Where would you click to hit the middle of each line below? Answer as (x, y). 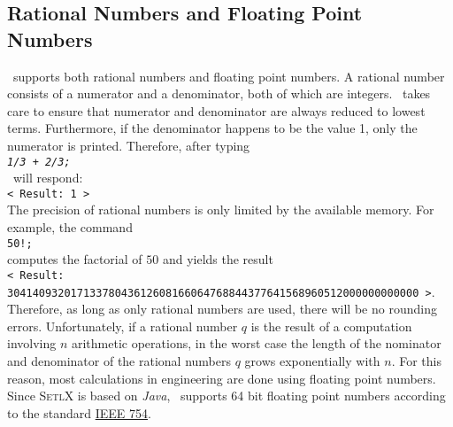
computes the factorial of (75, 259)
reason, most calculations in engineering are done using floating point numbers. (222, 378)
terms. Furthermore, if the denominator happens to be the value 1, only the (212, 128)
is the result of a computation (331, 326)
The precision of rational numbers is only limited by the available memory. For (221, 210)
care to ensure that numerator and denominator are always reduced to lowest (216, 110)
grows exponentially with (312, 361)
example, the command (70, 227)
